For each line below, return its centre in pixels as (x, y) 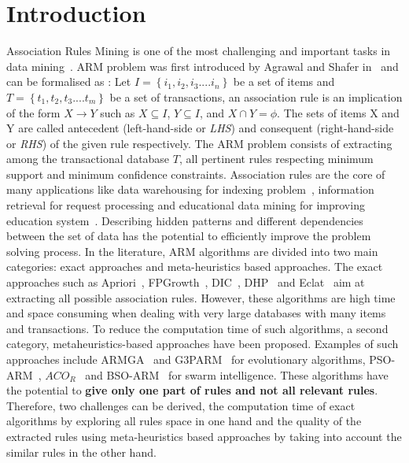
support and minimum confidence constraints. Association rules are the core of (196, 174)
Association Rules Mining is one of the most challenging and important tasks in (199, 51)
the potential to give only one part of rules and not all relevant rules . (192, 390)
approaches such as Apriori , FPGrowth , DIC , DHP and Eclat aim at (186, 282)
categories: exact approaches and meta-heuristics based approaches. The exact (195, 267)
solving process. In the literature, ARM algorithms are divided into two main (192, 251)
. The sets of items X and (338, 112)
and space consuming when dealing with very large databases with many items (196, 313)
